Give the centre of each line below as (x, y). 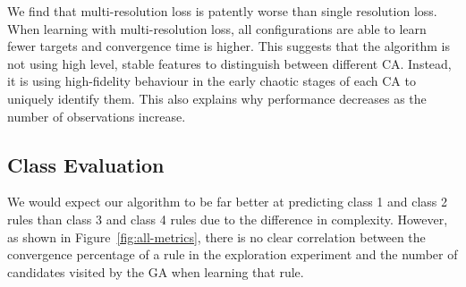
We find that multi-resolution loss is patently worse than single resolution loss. (222, 11)
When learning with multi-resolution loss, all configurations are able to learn (217, 28)
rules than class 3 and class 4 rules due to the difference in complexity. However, (228, 219)
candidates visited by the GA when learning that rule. (156, 271)
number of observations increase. (97, 116)
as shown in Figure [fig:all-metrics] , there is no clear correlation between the (216, 236)
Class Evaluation (86, 164)
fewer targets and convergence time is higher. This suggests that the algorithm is (229, 46)
